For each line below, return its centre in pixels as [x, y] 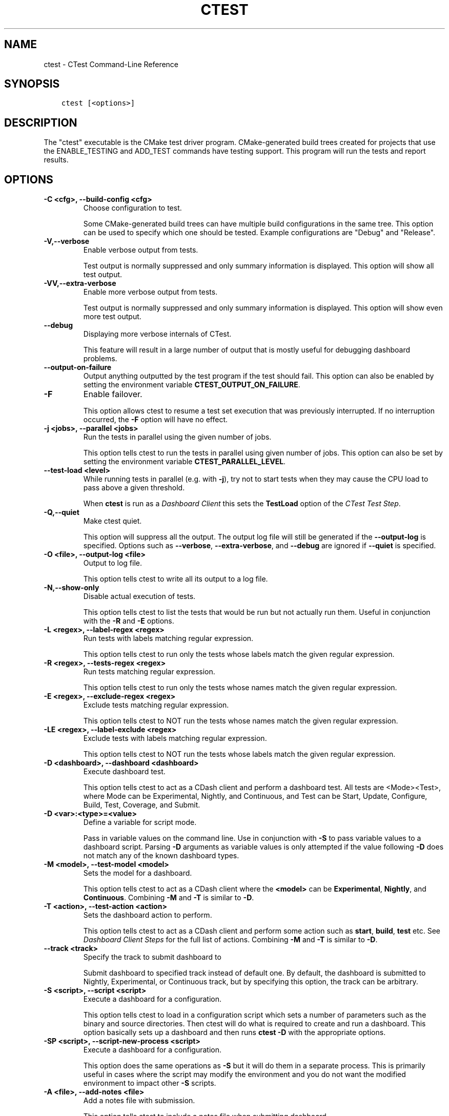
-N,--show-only [72, 588]
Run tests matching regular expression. [149, 672]
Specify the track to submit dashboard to [152, 957]
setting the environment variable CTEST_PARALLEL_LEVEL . [185, 462]
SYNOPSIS [32, 84]
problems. [100, 359]
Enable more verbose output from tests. [150, 292]
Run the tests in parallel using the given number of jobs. [177, 437]
